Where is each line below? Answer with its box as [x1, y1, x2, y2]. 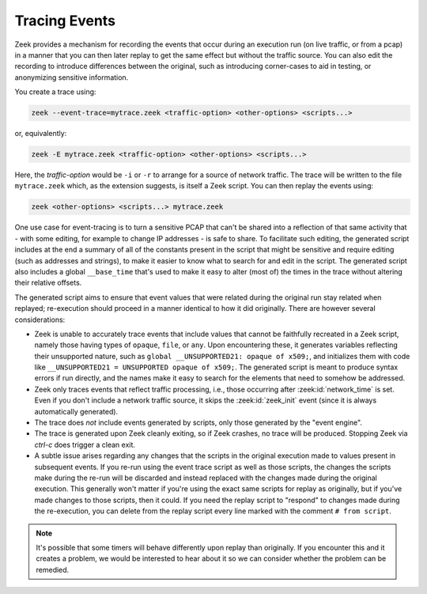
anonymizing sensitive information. [14, 72, 129, 82]
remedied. [36, 565, 70, 574]
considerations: [14, 315, 66, 324]
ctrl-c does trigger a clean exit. [34, 440, 136, 449]
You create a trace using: [14, 87, 96, 96]
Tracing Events [14, 12, 116, 29]
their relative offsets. [14, 278, 82, 288]
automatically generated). [34, 407, 119, 416]
